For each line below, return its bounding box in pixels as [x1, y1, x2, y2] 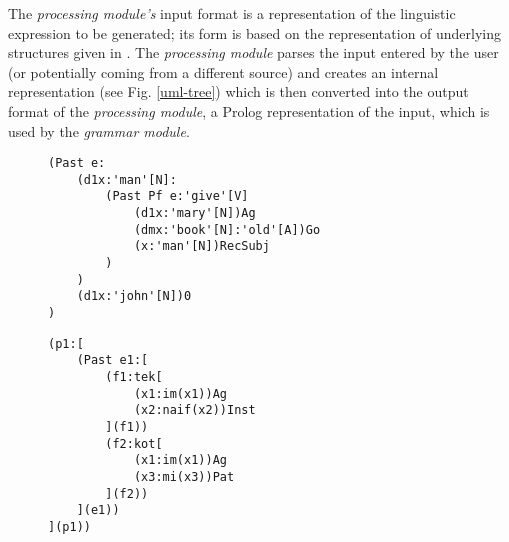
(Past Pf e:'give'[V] [105, 189, 249, 204]
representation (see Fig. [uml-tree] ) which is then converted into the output [8, 81, 469, 102]
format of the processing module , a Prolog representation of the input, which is [8, 100, 490, 121]
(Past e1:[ [76, 353, 149, 368]
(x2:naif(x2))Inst [133, 403, 256, 418]
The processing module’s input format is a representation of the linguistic [8, 3, 456, 23]
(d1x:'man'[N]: [76, 172, 177, 187]
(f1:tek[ [105, 370, 163, 385]
